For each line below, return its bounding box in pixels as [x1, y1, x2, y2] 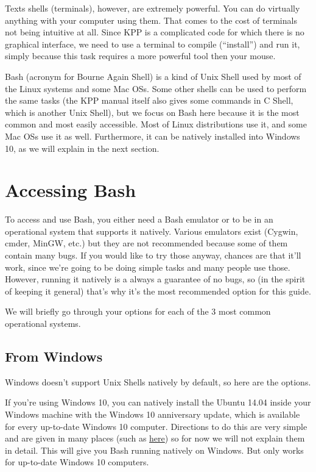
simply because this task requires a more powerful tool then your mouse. [5, 49, 276, 62]
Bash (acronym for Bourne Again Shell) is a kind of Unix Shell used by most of [5, 70, 301, 82]
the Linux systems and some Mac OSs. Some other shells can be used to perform [5, 82, 307, 95]
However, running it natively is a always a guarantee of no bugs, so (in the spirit [5, 273, 306, 285]
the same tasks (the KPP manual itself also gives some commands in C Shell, [5, 94, 293, 107]
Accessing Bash [5, 177, 136, 202]
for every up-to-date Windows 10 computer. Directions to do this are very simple [5, 420, 307, 432]
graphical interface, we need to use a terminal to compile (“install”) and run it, [5, 37, 300, 50]
